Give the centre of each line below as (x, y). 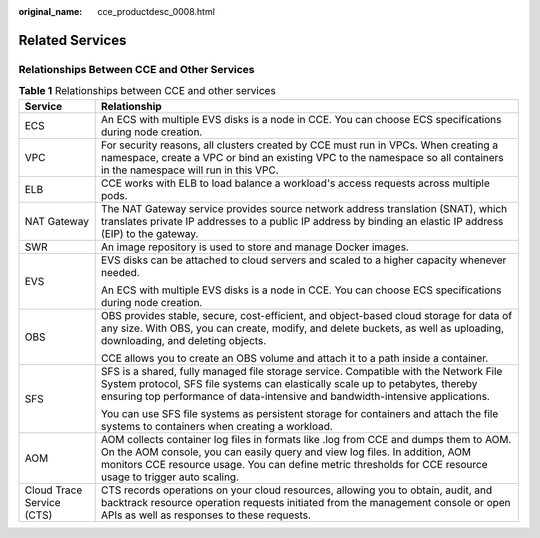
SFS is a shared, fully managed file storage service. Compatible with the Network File (301, 371)
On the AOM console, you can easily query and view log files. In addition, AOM (286, 452)
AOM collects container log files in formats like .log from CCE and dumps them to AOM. (306, 439)
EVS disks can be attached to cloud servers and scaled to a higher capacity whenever (303, 260)
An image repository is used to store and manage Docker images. (255, 247)
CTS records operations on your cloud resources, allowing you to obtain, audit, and (296, 490)
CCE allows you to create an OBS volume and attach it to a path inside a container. (294, 358)
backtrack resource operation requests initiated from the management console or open (305, 502)
